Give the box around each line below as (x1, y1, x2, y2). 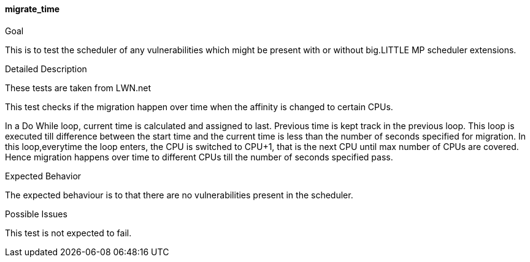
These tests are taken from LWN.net (5, 82, 152, 93)
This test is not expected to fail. (5, 227, 132, 238)
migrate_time (5, 4, 60, 14)
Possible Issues (5, 208, 67, 219)
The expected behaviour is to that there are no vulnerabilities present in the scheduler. (5, 189, 353, 200)
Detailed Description (5, 63, 87, 74)
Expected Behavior (5, 170, 82, 181)
